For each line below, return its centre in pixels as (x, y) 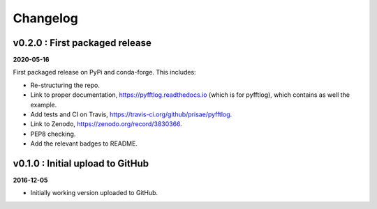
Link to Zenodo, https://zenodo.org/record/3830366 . (106, 124)
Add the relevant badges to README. (84, 144)
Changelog (45, 18)
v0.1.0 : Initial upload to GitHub (81, 163)
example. (44, 104)
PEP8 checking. (53, 134)
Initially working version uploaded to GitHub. (94, 193)
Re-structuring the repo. (65, 85)
